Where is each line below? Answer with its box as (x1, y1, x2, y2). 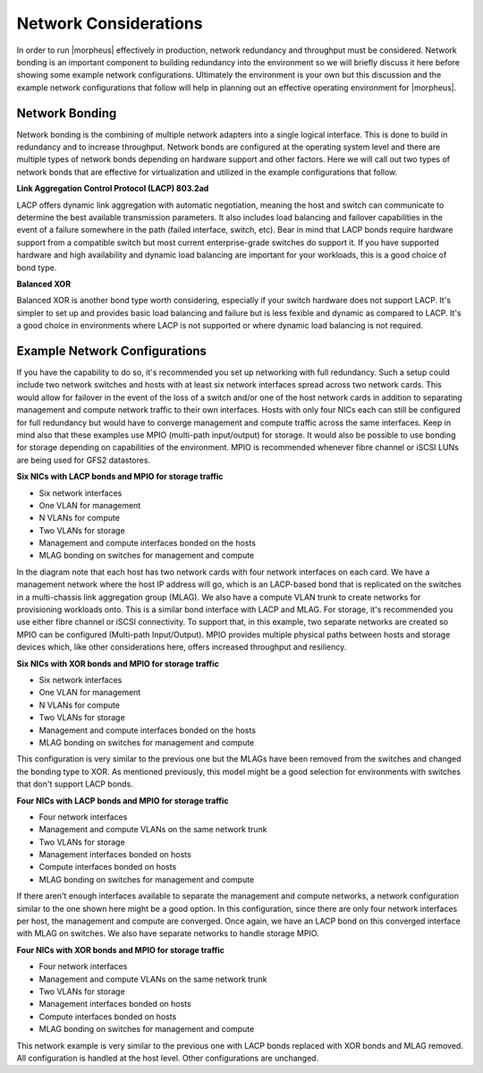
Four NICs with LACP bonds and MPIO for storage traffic (16, 795, 229, 805)
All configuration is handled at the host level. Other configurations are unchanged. (16, 1052, 319, 1063)
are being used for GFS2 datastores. (16, 455, 151, 465)
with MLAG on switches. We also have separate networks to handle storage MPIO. (16, 928, 319, 939)
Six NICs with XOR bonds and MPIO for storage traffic (16, 658, 219, 668)
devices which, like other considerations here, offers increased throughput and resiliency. (16, 642, 347, 652)
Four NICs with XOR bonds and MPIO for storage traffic (16, 944, 225, 955)
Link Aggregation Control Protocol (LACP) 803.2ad (16, 183, 209, 194)
